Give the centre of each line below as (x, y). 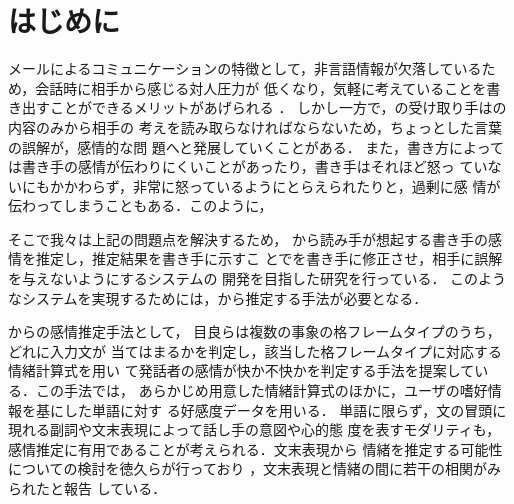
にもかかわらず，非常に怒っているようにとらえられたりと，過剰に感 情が (261, 185)
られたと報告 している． (87, 488)
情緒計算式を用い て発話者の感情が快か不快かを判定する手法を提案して (241, 370)
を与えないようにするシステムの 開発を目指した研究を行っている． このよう (257, 278)
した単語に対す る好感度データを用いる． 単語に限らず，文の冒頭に (285, 409)
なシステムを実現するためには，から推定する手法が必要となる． (218, 297)
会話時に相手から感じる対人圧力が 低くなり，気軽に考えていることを (261, 87)
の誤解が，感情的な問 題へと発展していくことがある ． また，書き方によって (256, 146)
